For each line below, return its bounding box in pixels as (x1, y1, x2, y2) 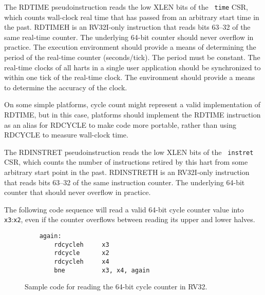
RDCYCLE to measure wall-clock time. (4, 129, 128, 140)
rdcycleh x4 (54, 258, 109, 266)
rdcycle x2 (54, 249, 109, 257)
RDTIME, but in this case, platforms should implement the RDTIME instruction (4, 109, 261, 120)
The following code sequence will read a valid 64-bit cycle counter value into (4, 204, 244, 214)
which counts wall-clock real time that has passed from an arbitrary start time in (4, 11, 259, 22)
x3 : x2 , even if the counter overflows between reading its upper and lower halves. (4, 214, 255, 225)
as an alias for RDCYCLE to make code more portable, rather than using (4, 119, 236, 130)
